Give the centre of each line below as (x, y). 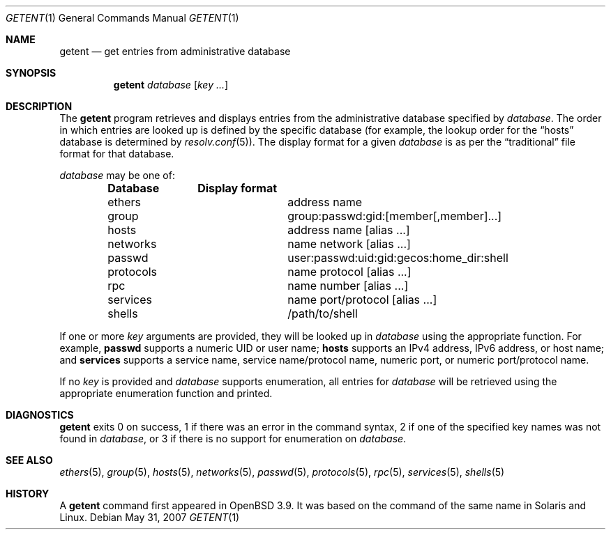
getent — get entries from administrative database (175, 51)
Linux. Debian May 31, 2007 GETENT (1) (150, 517)
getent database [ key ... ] (171, 85)
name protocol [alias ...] (349, 272)
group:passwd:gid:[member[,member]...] (395, 216)
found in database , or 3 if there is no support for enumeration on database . (233, 439)
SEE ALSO (29, 460)
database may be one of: (117, 175)
